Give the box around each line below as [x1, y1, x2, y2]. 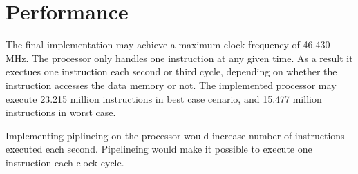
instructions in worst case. [6, 105, 116, 119]
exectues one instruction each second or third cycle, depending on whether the [6, 64, 337, 79]
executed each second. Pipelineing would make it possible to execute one [6, 142, 312, 156]
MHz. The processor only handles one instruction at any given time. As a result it [6, 50, 353, 65]
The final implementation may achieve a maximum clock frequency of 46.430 [6, 37, 330, 52]
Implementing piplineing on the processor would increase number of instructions [6, 128, 345, 142]
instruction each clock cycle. [6, 155, 124, 169]
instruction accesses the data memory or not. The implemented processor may [6, 77, 337, 92]
